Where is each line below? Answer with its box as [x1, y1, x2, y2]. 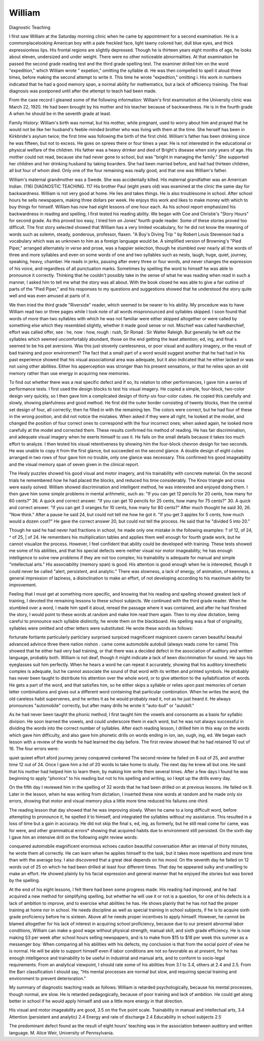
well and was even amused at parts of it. [9, 293, 90, 299]
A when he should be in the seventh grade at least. [9, 111, 111, 117]
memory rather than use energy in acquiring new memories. [9, 370, 130, 376]
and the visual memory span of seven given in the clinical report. [9, 461, 139, 467]
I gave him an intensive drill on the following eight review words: [9, 834, 138, 841]
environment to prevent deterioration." [9, 975, 86, 981]
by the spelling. [9, 878, 40, 884]
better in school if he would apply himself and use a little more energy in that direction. [9, 998, 183, 1004]
